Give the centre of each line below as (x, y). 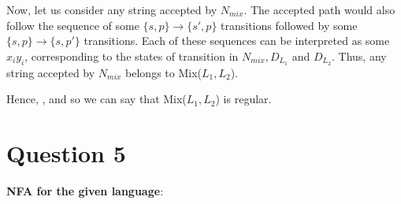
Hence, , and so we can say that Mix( (97, 99)
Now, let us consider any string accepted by (112, 9)
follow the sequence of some (73, 25)
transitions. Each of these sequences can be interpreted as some (237, 41)
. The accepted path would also (319, 9)
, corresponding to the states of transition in (132, 56)
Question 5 (66, 153)
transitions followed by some (289, 25)
